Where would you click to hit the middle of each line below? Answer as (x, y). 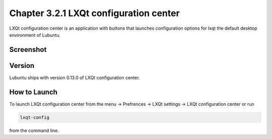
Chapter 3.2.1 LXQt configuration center (94, 13)
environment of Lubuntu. (35, 35)
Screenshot (28, 50)
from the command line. (34, 130)
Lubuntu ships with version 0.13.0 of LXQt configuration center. (75, 78)
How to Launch (33, 92)
